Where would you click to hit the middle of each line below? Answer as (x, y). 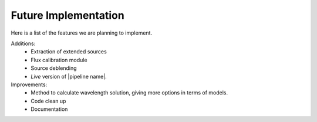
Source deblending (54, 68)
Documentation (49, 109)
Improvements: (29, 84)
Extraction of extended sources (69, 52)
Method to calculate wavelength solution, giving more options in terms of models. (129, 93)
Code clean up (48, 101)
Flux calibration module (59, 60)
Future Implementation (68, 15)
